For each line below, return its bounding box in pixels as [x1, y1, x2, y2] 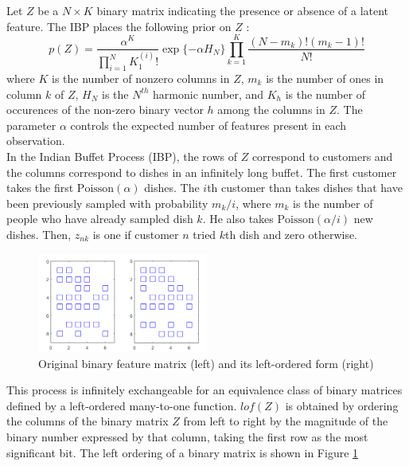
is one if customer [92, 225, 179, 242]
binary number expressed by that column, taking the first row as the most [6, 429, 368, 445]
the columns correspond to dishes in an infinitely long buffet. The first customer [6, 163, 397, 180]
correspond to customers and [251, 148, 393, 164]
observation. [6, 132, 65, 149]
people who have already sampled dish [6, 210, 193, 227]
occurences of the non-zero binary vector [6, 101, 204, 118]
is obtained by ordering [285, 397, 399, 413]
